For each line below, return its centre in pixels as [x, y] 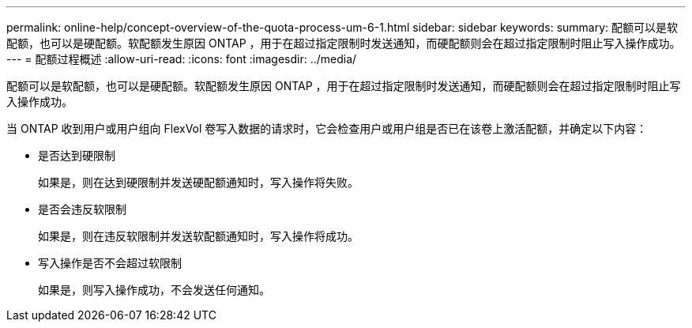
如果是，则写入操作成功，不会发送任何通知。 [154, 290]
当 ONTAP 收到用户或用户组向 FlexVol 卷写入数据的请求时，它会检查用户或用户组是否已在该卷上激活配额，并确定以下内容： [327, 128]
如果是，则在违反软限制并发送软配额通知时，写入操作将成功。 [198, 236]
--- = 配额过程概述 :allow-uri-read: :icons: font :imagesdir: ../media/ [182, 59]
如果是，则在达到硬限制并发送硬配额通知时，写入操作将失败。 [198, 182]
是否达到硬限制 [77, 155]
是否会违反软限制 [82, 209]
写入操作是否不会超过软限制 [110, 263]
